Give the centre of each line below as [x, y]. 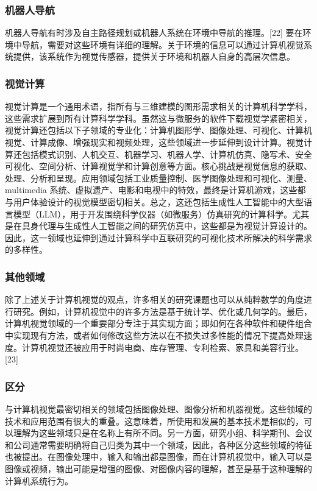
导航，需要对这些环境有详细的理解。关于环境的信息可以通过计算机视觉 [162, 44]
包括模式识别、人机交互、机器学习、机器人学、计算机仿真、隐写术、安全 [167, 154]
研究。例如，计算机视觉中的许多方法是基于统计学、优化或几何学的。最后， [162, 311]
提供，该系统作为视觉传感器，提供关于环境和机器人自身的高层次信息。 [154, 56]
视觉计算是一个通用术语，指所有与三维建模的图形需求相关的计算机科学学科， [158, 106]
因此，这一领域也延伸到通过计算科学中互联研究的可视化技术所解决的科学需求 [158, 237]
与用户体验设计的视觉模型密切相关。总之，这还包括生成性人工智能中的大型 [154, 201]
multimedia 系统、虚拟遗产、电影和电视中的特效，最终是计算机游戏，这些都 [155, 190]
